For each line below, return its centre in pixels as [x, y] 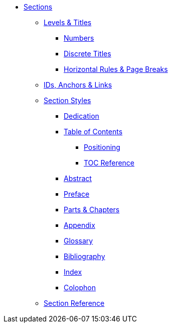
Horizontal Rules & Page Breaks [116, 69]
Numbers [79, 38]
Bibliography [84, 256]
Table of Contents [93, 132]
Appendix [79, 225]
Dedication [81, 116]
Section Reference [74, 303]
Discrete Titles [88, 54]
